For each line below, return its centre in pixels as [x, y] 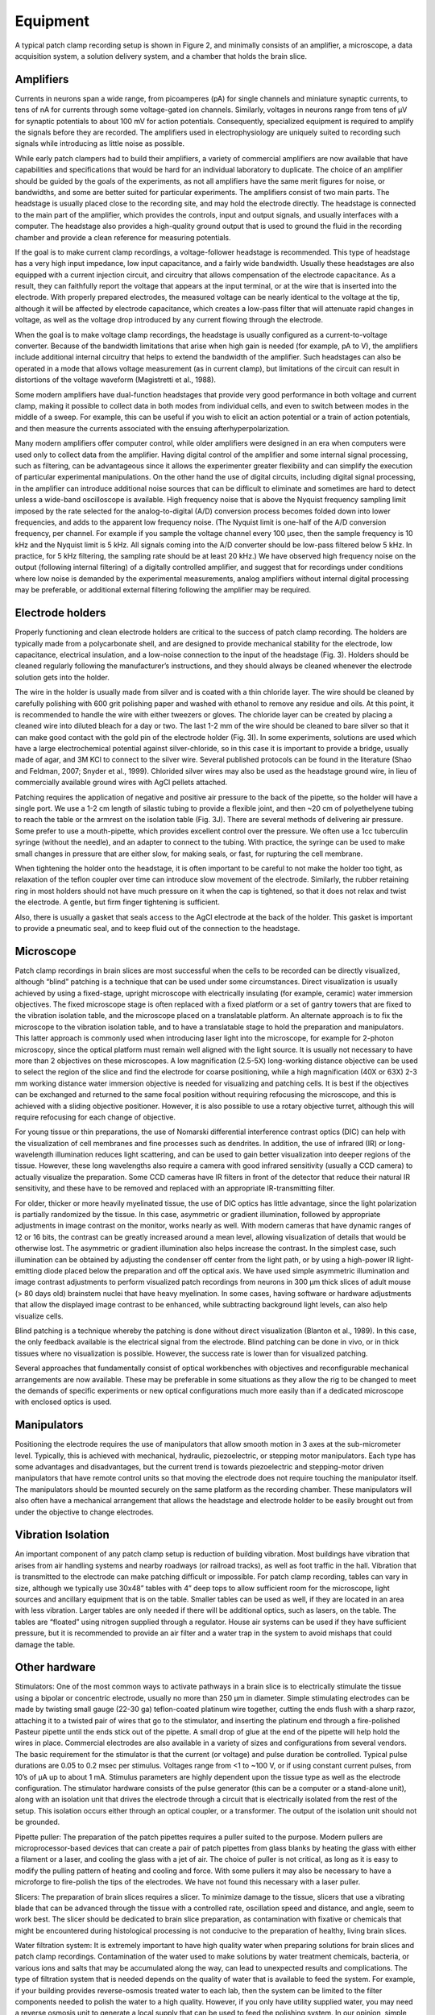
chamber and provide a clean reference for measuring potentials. [123, 237]
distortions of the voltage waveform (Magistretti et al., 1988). [116, 380]
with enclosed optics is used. [63, 1402]
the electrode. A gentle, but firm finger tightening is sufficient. [118, 902]
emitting [29, 1270]
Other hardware [56, 1667]
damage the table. [45, 1644]
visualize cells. [39, 1316]
